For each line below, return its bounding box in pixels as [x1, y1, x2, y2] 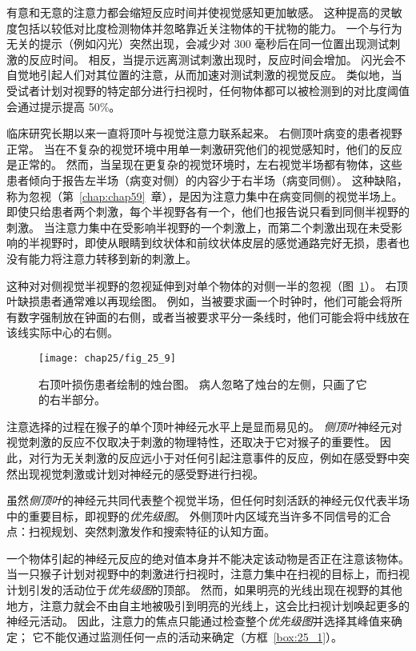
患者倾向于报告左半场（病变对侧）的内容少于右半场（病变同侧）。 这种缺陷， [6, 171, 408, 188]
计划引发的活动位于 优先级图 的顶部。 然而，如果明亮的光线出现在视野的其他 [6, 581, 402, 598]
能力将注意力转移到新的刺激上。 [28, 250, 197, 266]
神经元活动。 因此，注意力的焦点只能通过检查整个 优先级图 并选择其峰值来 [6, 613, 391, 629]
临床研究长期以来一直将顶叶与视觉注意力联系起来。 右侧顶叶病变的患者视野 [6, 125, 402, 142]
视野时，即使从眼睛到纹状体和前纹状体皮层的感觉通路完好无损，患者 [39, 234, 398, 251]
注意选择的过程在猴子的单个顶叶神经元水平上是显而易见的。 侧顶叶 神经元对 [6, 417, 402, 434]
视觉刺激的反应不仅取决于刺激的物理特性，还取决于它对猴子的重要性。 [6, 433, 376, 450]
